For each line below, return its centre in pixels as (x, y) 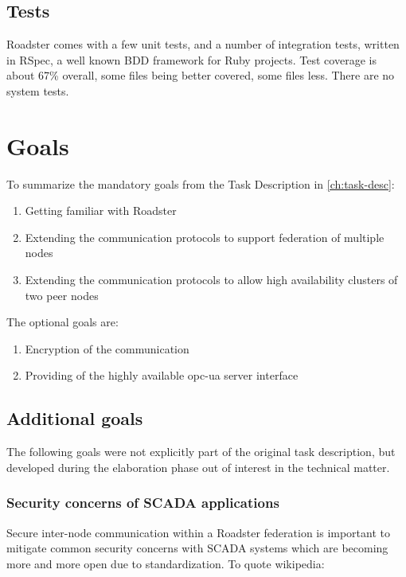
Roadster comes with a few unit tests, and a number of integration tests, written (203, 44)
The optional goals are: (62, 322)
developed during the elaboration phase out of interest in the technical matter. (198, 467)
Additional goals (75, 418)
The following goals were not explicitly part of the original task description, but (201, 452)
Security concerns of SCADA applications (143, 503)
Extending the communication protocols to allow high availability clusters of (211, 280)
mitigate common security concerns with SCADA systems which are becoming (197, 548)
